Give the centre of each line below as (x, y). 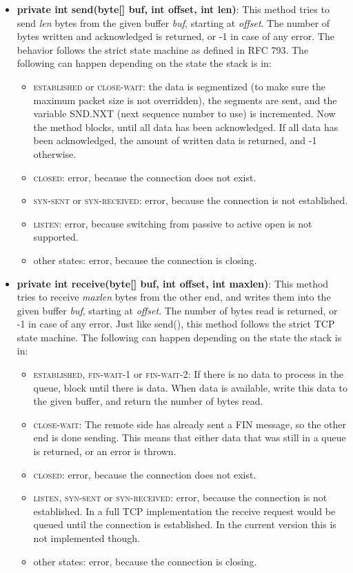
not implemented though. (87, 538)
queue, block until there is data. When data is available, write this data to (190, 387)
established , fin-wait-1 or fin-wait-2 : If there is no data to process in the (189, 374)
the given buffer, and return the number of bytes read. (148, 401)
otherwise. (55, 153)
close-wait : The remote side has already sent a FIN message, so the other (190, 424)
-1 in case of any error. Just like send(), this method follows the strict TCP (176, 324)
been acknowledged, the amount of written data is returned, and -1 (175, 140)
